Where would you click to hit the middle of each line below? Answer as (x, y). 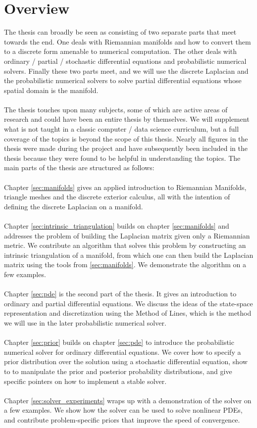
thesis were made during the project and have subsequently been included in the (126, 148)
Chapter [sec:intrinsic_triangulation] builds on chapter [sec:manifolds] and (117, 226)
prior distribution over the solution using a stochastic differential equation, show (126, 361)
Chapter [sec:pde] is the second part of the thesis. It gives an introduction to (120, 294)
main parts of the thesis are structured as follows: (79, 167)
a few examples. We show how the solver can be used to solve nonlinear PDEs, (123, 410)
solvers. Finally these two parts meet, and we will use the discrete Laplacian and (126, 71)
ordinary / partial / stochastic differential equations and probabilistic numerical (125, 61)
